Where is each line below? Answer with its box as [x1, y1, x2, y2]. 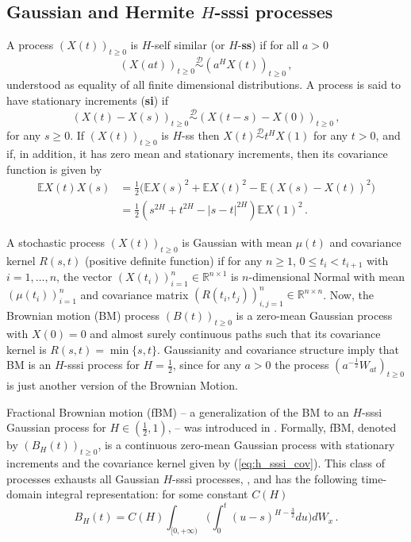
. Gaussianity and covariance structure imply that [156, 340, 399, 357]
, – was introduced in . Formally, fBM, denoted [167, 419, 397, 436]
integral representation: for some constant [45, 486, 248, 502]
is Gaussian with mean [182, 233, 293, 250]
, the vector [56, 268, 113, 285]
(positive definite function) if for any [84, 252, 263, 268]
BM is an [6, 356, 52, 373]
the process [275, 356, 329, 373]
